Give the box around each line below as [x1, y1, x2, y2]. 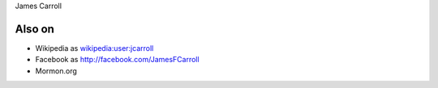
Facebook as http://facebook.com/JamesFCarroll [35, 55, 200, 65]
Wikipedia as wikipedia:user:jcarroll [35, 43, 154, 52]
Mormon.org [35, 65, 77, 76]
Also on [15, 22, 54, 36]
